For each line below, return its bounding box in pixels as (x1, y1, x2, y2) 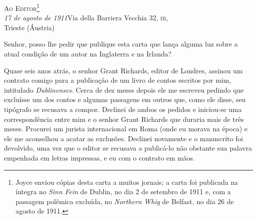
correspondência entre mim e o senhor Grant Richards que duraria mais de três (4, 113, 244, 124)
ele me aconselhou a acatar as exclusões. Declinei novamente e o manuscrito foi (4, 133, 243, 143)
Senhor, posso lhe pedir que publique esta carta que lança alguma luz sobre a (4, 39, 238, 49)
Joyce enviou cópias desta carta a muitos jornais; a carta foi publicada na (15, 176, 238, 187)
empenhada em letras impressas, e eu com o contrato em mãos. (4, 152, 195, 163)
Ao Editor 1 (4, 1, 40, 13)
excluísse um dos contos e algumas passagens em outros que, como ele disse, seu (4, 94, 246, 105)
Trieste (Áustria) (4, 22, 55, 32)
